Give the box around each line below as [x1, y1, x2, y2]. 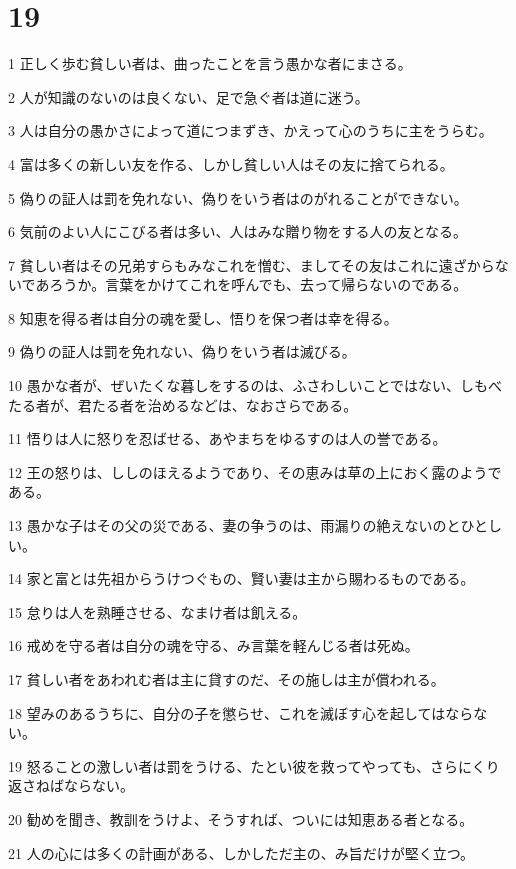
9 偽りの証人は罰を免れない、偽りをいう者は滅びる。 [8, 341, 356, 362]
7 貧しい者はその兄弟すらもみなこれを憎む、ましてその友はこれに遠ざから [8, 254, 495, 275]
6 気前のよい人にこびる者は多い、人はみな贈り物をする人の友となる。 [8, 221, 467, 242]
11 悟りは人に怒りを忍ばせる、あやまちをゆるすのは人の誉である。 [8, 428, 447, 449]
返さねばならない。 [8, 775, 134, 796]
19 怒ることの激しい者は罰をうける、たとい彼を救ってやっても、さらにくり [8, 755, 500, 776]
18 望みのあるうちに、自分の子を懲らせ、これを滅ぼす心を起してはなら [8, 702, 474, 723]
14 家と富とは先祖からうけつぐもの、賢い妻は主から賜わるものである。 [8, 568, 475, 589]
